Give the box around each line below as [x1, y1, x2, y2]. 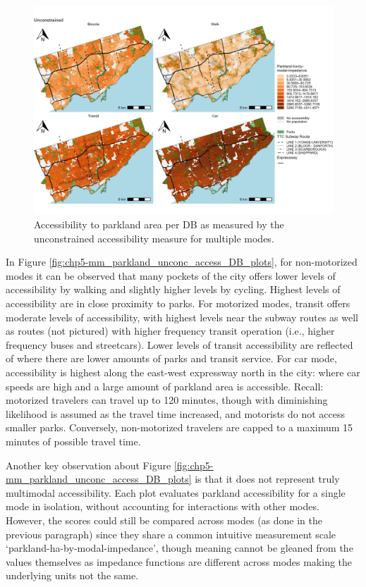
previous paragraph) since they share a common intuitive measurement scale [6, 526, 336, 541]
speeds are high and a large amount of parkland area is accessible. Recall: [6, 378, 324, 393]
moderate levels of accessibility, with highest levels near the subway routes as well [6, 309, 358, 324]
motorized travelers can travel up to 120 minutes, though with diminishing [6, 393, 328, 407]
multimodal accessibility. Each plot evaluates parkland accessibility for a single [6, 485, 346, 500]
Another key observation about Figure [6, 457, 171, 472]
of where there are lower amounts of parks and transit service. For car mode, [6, 351, 337, 366]
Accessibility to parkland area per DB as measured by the [34, 217, 284, 232]
